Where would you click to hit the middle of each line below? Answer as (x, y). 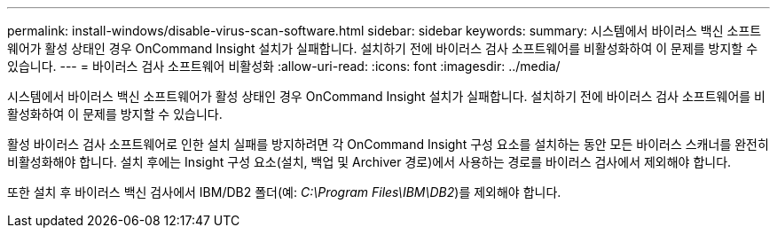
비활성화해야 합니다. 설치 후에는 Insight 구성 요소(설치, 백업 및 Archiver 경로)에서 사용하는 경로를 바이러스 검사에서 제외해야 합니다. (369, 162)
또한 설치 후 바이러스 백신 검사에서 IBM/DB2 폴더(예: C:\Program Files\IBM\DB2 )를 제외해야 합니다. (284, 192)
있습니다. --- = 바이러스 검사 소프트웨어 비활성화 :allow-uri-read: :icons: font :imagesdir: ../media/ (284, 66)
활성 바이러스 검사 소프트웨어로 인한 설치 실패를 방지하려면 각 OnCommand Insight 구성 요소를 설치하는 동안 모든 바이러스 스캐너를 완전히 (388, 144)
